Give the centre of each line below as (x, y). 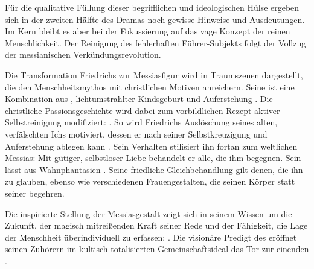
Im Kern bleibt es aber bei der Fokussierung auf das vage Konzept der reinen (148, 31)
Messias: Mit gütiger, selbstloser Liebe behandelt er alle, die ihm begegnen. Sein (153, 158)
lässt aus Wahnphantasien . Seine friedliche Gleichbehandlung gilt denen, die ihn (154, 169)
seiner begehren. (35, 193)
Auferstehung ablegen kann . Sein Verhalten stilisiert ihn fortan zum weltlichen (151, 146)
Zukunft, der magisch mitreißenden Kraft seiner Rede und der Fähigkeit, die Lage (156, 225)
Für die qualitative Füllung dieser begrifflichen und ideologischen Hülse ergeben (152, 7)
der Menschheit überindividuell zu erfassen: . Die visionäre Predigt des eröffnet (151, 237)
